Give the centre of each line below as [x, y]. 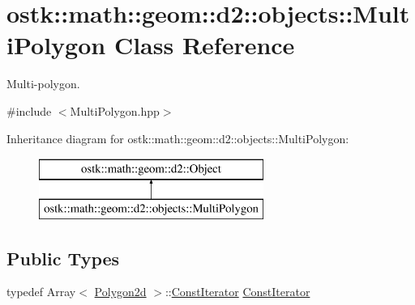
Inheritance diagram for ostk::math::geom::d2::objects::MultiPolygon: [178, 138]
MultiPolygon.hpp [115, 110]
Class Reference [204, 45]
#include [29, 110]
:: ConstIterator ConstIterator [237, 292]
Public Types [63, 258]
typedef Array [41, 292]
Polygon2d [120, 292]
